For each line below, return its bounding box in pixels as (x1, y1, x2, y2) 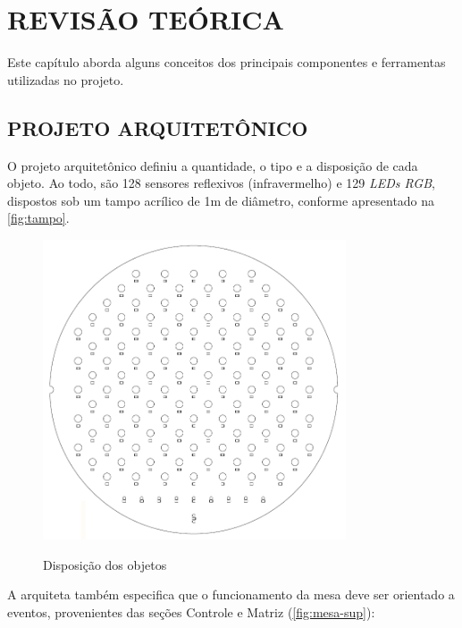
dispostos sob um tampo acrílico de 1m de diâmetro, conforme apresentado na (7, 191, 435, 209)
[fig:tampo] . (7, 208, 70, 227)
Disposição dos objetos (43, 555, 167, 573)
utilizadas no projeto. (7, 70, 124, 89)
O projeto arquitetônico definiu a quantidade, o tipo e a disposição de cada (7, 156, 418, 174)
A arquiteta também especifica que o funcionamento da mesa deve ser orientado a (7, 585, 455, 604)
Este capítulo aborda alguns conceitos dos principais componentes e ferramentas (7, 53, 446, 72)
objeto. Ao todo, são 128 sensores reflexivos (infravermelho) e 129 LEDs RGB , (7, 174, 435, 192)
